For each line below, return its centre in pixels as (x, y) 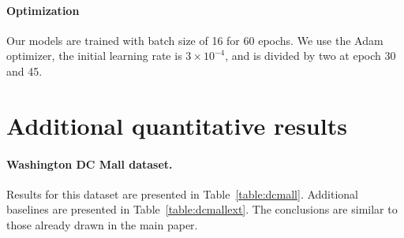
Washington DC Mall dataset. (90, 164)
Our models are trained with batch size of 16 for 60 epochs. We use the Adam (195, 40)
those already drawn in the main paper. (102, 224)
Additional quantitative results (177, 125)
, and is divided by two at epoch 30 (310, 56)
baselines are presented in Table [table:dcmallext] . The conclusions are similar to (202, 209)
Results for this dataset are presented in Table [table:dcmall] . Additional (183, 193)
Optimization (43, 10)
